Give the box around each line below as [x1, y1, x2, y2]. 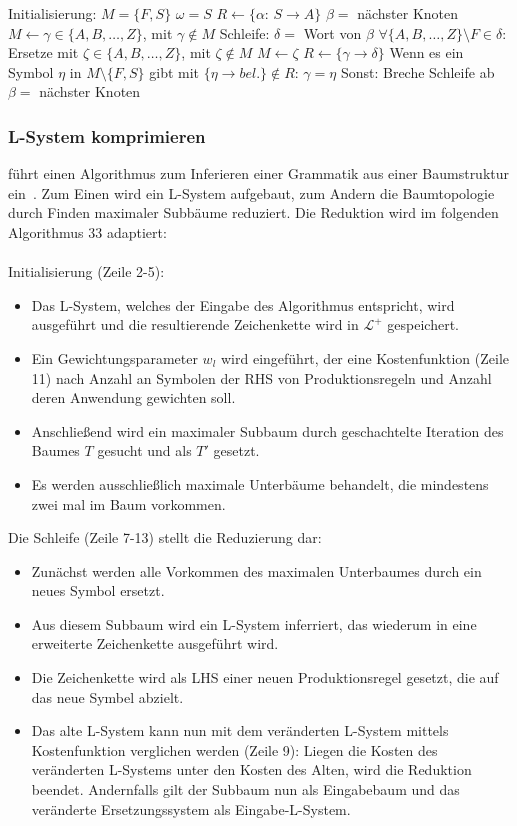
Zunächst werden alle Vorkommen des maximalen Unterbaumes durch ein [31, 560, 482, 581]
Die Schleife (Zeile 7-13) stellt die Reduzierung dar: [8, 527, 322, 548]
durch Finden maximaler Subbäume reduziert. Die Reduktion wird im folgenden [8, 202, 499, 223]
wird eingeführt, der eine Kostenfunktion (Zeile [220, 347, 509, 368]
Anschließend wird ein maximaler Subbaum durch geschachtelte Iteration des [31, 420, 504, 441]
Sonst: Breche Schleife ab [340, 61, 495, 82]
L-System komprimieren [8, 123, 206, 148]
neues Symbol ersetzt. [31, 580, 165, 601]
